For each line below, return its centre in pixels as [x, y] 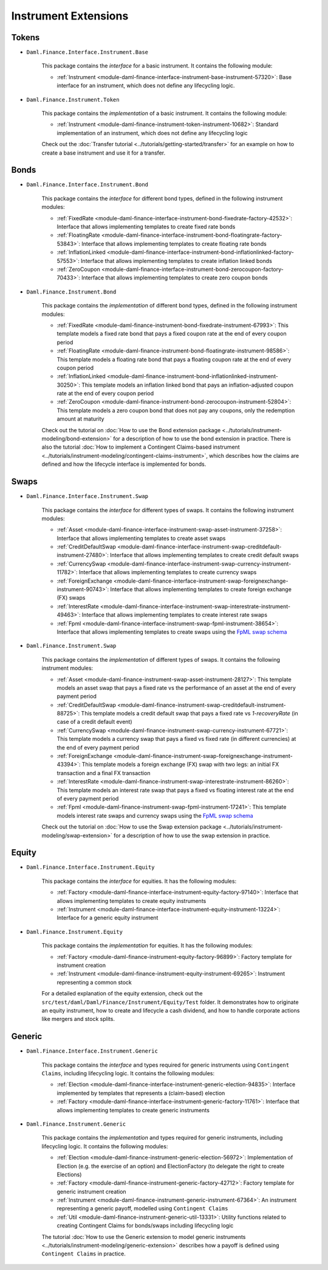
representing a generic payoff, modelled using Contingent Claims [142, 1209]
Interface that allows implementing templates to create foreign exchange [201, 589]
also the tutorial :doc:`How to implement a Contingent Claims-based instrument [141, 447]
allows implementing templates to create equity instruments [132, 900]
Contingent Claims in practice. [84, 1254]
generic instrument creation [92, 1191]
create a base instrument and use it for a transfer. [104, 153]
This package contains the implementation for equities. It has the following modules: [147, 945]
